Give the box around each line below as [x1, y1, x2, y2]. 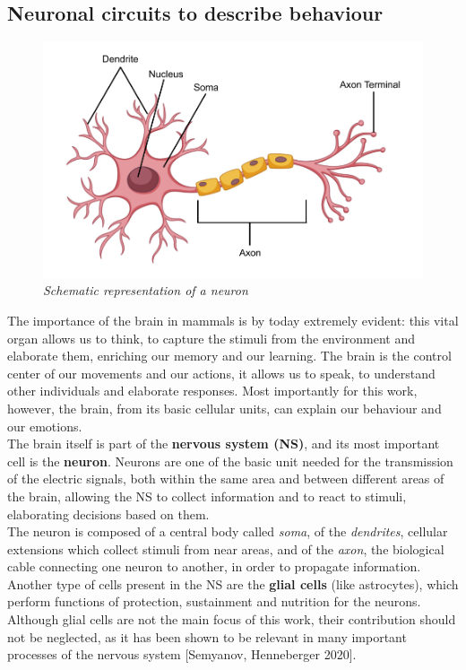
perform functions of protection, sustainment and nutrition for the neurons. [7, 592, 421, 611]
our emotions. [7, 416, 82, 435]
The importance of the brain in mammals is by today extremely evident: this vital [7, 310, 459, 329]
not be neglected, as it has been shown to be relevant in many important [7, 627, 407, 646]
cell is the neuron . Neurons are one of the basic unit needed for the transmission [7, 451, 453, 470]
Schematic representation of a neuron [43, 281, 248, 300]
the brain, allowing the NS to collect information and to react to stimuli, [7, 486, 407, 505]
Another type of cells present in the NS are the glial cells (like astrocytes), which [7, 574, 459, 593]
